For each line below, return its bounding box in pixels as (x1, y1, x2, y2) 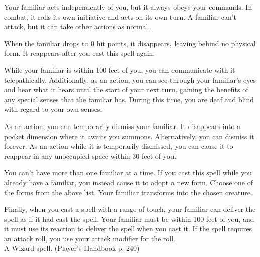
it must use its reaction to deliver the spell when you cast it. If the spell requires (4, 223, 252, 234)
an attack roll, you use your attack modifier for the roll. (4, 233, 176, 243)
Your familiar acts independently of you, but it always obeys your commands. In (4, 2, 252, 12)
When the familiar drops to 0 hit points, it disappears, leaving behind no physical (4, 38, 256, 48)
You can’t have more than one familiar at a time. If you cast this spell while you (4, 167, 252, 178)
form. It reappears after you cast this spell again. (4, 48, 155, 58)
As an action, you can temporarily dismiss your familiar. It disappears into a (4, 120, 241, 131)
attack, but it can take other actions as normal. (4, 21, 150, 32)
